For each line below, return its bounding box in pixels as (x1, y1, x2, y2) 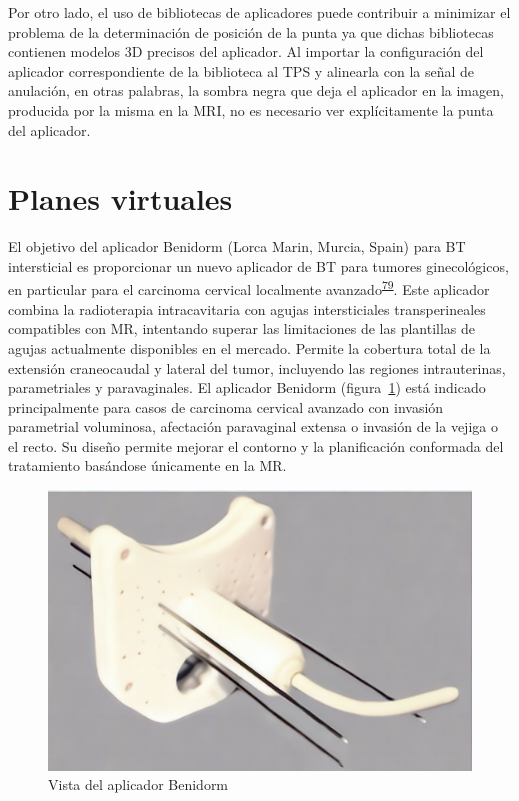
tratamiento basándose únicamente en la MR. (8, 455, 287, 476)
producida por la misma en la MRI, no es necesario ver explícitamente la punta (8, 99, 494, 120)
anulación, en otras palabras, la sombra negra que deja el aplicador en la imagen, (8, 80, 504, 101)
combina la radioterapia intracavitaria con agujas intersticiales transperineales (8, 298, 486, 319)
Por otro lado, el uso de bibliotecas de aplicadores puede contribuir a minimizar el (8, 2, 511, 22)
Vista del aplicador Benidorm (48, 774, 229, 795)
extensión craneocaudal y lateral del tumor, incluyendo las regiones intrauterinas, (8, 357, 506, 378)
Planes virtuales (8, 178, 233, 219)
